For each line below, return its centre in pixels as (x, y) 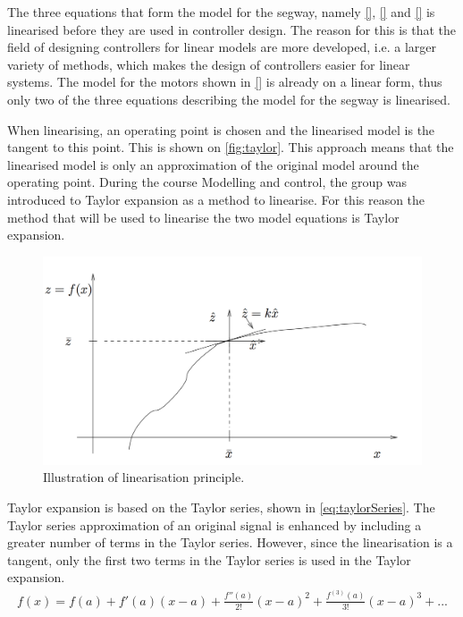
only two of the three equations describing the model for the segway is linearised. (229, 99)
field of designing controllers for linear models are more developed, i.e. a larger (222, 47)
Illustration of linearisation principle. (144, 477)
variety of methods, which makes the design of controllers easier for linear (209, 64)
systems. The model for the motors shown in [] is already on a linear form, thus (225, 82)
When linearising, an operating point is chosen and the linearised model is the (221, 129)
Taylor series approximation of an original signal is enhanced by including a (215, 524)
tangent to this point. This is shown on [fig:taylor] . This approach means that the (231, 147)
